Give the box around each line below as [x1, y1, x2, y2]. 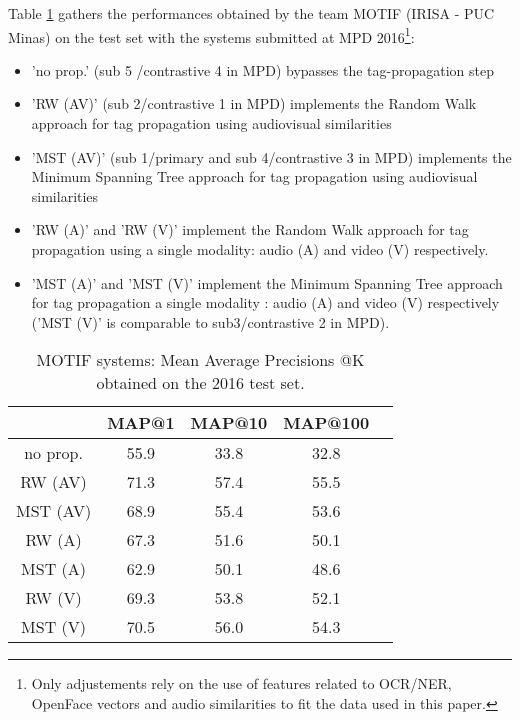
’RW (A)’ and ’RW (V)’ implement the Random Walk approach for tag [31, 219, 469, 240]
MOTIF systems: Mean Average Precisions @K [36, 348, 365, 372]
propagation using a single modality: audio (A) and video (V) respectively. [31, 239, 489, 259]
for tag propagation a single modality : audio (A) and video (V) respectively [31, 292, 500, 313]
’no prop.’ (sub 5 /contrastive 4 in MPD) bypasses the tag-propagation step [31, 59, 495, 80]
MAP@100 [283, 411, 370, 435]
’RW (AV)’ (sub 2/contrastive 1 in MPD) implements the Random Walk [31, 93, 477, 114]
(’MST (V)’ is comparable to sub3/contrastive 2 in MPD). [31, 311, 390, 332]
